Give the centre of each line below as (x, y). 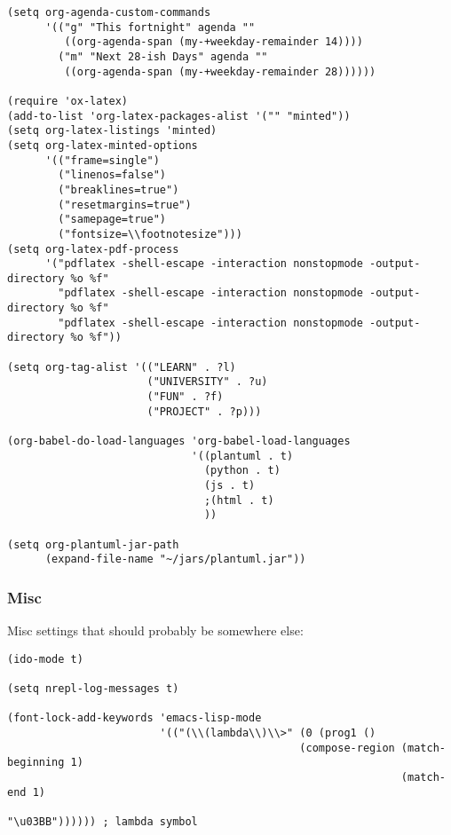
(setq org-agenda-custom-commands (109, 12)
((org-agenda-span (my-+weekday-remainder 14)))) (214, 42)
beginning (36, 763)
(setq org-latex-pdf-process (93, 249)
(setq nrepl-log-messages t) (93, 689)
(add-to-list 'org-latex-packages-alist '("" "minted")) (179, 116)
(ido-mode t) (45, 659)
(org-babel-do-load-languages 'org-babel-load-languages (179, 441)
